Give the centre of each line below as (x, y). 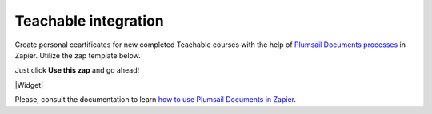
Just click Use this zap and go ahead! (77, 70)
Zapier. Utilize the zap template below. (78, 55)
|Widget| (29, 85)
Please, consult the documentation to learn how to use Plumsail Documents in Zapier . (155, 100)
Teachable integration (89, 21)
